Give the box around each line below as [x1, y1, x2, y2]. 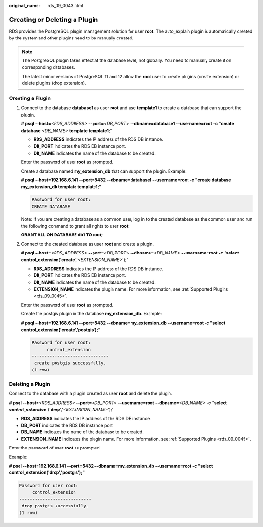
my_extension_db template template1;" [21, 184, 102, 190]
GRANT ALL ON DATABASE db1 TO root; [21, 232, 103, 238]
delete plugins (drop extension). [22, 80, 86, 86]
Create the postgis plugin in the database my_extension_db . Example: [21, 311, 162, 317]
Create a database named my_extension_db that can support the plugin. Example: [21, 168, 187, 174]
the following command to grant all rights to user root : [21, 223, 130, 229]
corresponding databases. [22, 64, 75, 70]
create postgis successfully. [34, 360, 107, 366]
